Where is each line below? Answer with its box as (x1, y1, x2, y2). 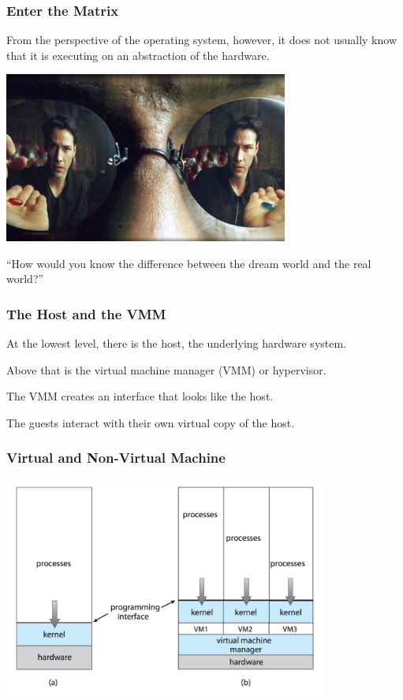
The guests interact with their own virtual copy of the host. (6, 414, 295, 430)
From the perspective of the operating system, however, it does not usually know (6, 32, 397, 48)
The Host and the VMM (6, 303, 166, 323)
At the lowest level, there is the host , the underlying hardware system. (6, 334, 347, 351)
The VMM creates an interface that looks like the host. (6, 388, 274, 404)
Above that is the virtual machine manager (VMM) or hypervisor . (6, 361, 327, 378)
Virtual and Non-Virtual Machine (6, 448, 226, 467)
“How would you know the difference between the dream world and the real (6, 255, 371, 271)
